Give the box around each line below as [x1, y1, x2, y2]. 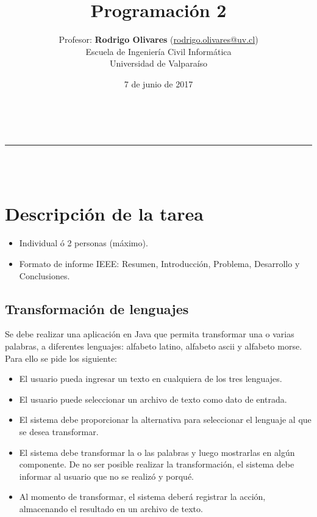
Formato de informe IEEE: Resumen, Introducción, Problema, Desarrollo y [19, 257, 300, 269]
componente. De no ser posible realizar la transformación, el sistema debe [19, 458, 294, 471]
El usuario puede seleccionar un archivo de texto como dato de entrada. [19, 392, 287, 405]
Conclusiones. [19, 269, 70, 282]
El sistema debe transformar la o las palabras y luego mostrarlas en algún [19, 446, 295, 458]
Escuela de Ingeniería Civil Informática [85, 45, 232, 57]
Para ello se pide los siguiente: [5, 351, 118, 364]
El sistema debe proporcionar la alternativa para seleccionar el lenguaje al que [19, 413, 312, 426]
